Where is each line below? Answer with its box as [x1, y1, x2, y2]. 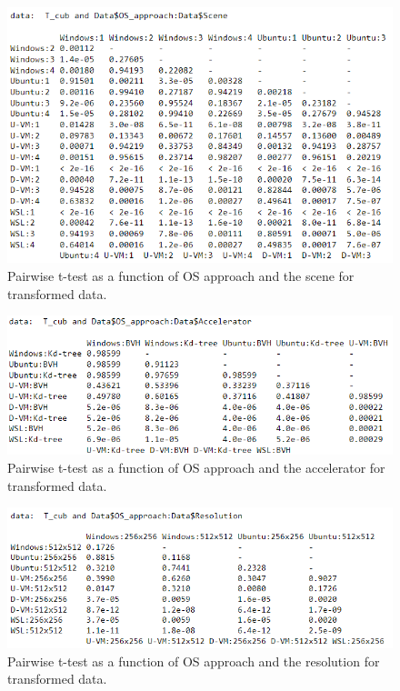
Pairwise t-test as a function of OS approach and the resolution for [7, 651, 380, 670]
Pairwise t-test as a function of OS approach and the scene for [7, 265, 355, 285]
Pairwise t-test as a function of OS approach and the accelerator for [7, 458, 385, 477]
